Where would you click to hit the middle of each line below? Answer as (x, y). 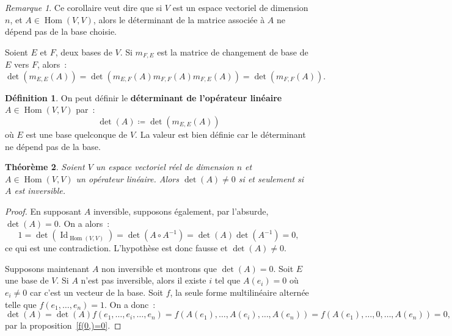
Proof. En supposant (43, 211)
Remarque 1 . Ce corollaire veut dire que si (84, 7)
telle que (21, 304)
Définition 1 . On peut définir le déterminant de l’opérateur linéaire (144, 97)
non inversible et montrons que (159, 268)
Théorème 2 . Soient (45, 167)
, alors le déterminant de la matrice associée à (179, 19)
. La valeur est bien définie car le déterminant (221, 134)
